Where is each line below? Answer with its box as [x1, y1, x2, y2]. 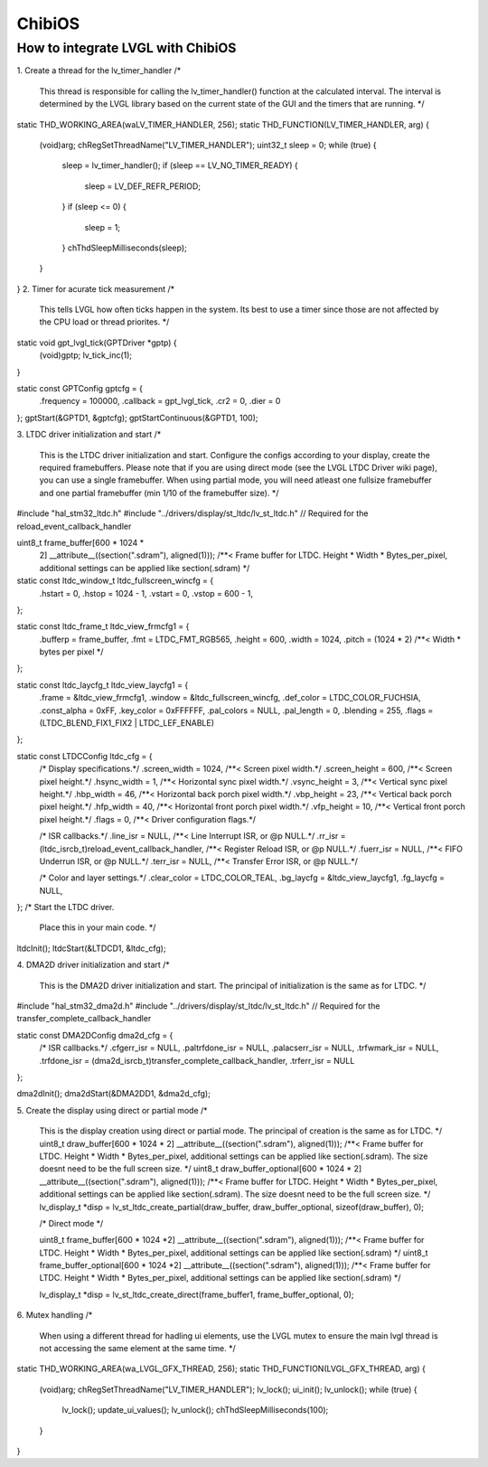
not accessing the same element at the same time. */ [39, 1343, 237, 1354]
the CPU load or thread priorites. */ [39, 316, 170, 327]
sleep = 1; [84, 221, 121, 232]
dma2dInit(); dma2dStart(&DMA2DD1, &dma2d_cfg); [16, 1088, 211, 1099]
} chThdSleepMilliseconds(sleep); [61, 242, 187, 253]
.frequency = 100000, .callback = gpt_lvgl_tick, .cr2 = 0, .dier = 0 [39, 396, 281, 407]
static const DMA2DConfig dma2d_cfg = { [16, 1030, 174, 1040]
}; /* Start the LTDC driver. [16, 902, 115, 913]
